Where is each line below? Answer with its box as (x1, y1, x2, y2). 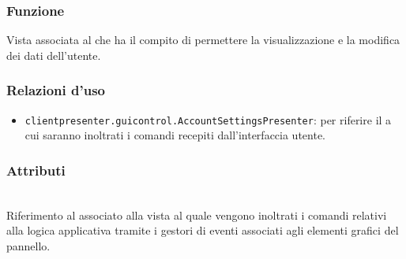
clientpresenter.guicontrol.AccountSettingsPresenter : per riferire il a (24, 111, 392, 128)
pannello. (6, 237, 51, 253)
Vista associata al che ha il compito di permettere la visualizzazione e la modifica (6, 31, 400, 48)
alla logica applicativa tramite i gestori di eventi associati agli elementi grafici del (6, 222, 399, 239)
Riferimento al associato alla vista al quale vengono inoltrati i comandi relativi (6, 206, 387, 223)
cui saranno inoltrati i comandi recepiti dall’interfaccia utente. (24, 127, 326, 143)
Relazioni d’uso (6, 80, 105, 100)
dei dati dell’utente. (6, 46, 101, 63)
